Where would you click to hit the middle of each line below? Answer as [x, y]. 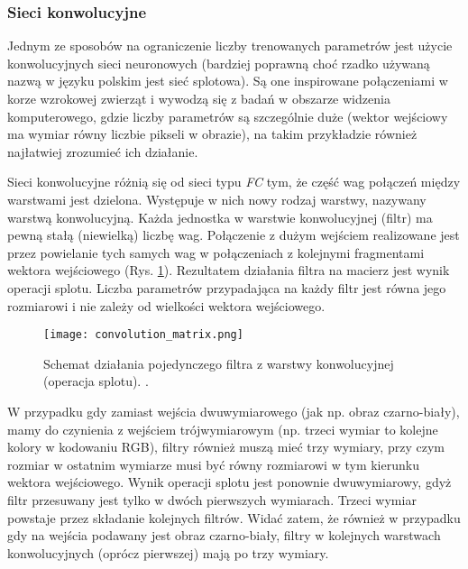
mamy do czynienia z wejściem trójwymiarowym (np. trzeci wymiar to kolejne [223, 429]
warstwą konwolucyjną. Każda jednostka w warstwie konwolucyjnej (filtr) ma [220, 217]
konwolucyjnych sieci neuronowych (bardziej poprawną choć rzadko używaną [219, 63]
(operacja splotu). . [96, 381]
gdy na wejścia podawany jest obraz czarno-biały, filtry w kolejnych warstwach [224, 535]
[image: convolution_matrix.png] [143, 335]
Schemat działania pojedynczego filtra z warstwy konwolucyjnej [219, 363]
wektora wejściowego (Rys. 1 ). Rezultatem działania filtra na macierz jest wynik [229, 270]
